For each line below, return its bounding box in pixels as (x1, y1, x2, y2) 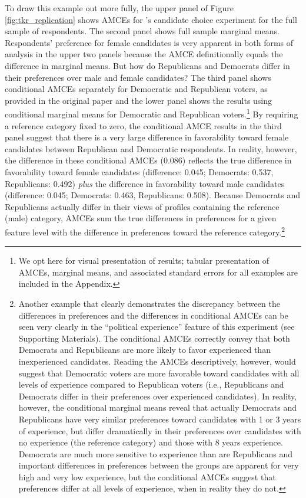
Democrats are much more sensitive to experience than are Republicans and (18, 447, 292, 460)
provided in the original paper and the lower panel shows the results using (5, 94, 272, 106)
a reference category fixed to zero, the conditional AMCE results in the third (5, 119, 282, 132)
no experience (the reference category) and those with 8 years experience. (18, 436, 283, 448)
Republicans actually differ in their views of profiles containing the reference (5, 200, 280, 212)
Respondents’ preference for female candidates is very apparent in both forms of (5, 36, 294, 48)
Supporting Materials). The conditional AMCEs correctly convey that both (18, 332, 290, 344)
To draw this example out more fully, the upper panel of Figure (5, 2, 234, 14)
